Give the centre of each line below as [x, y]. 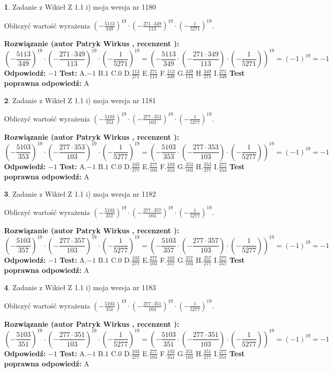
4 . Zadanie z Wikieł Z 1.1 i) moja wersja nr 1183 [80, 287]
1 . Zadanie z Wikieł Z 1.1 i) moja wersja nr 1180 [80, 7]
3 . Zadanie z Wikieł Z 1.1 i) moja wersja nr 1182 [80, 193]
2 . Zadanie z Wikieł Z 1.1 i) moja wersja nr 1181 [80, 100]
